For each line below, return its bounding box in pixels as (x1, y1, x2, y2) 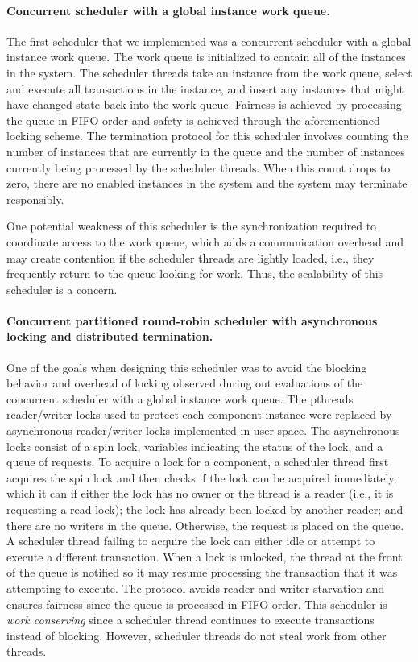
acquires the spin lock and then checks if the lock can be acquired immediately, (6, 469, 397, 486)
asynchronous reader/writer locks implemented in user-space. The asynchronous (6, 422, 400, 439)
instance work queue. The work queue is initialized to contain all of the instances (6, 48, 406, 65)
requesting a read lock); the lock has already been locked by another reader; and (6, 501, 404, 518)
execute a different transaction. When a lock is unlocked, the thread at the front (6, 548, 403, 565)
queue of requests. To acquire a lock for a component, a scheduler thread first (6, 453, 389, 470)
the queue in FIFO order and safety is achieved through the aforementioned (6, 111, 380, 128)
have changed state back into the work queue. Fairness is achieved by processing (6, 96, 402, 113)
